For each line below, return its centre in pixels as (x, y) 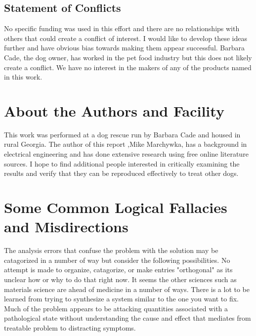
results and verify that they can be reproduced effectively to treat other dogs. (121, 173)
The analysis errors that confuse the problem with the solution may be (111, 250)
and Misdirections (66, 227)
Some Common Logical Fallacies (116, 207)
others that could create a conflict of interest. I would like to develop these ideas (126, 38)
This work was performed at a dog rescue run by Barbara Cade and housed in (122, 134)
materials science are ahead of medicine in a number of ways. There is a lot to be (127, 289)
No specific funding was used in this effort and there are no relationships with (122, 28)
